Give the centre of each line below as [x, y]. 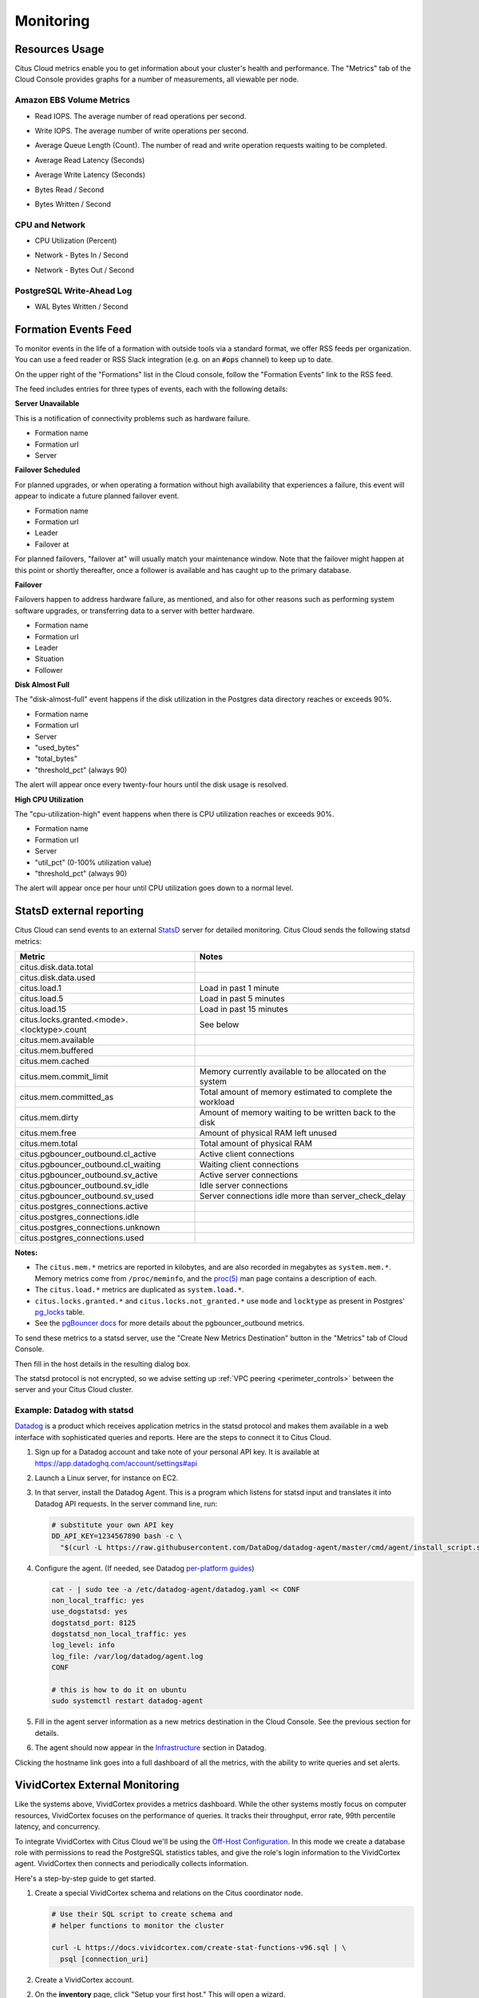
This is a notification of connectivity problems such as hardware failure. [133, 418]
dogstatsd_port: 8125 [94, 1623]
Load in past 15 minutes [244, 1009]
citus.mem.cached [54, 1061]
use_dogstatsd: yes [89, 1612]
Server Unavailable [47, 404]
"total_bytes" [56, 758]
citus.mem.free [48, 1133]
